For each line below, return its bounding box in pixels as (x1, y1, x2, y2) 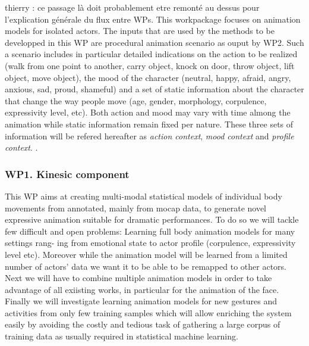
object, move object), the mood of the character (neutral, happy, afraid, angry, (5, 71, 291, 83)
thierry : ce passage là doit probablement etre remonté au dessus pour (5, 1, 260, 13)
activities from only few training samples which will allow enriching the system (5, 306, 292, 319)
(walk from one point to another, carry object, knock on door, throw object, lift (5, 59, 295, 71)
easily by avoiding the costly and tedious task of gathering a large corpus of (5, 318, 280, 331)
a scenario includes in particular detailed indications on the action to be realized (5, 48, 298, 60)
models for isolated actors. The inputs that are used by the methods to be (5, 24, 275, 37)
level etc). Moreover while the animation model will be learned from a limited (5, 248, 288, 260)
